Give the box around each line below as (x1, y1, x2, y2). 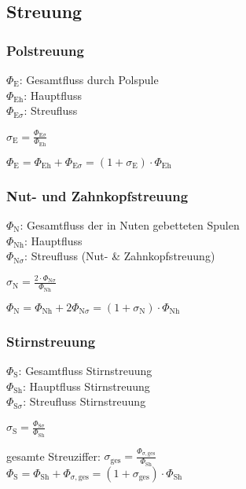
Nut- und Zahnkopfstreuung (6, 186, 189, 205)
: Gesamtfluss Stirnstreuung (18, 362, 152, 378)
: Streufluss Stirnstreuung (23, 393, 146, 410)
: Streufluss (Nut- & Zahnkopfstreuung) (24, 248, 215, 264)
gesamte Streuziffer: (6, 447, 101, 464)
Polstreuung (6, 40, 84, 60)
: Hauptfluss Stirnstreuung (23, 377, 150, 394)
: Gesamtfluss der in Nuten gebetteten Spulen (20, 216, 240, 233)
